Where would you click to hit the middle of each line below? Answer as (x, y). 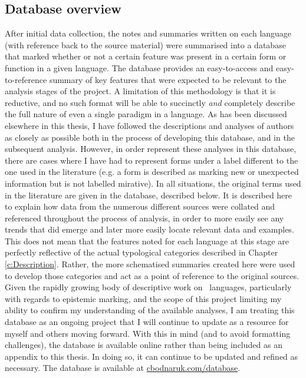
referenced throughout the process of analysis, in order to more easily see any (144, 218)
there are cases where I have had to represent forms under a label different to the (152, 160)
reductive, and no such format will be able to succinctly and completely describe (150, 102)
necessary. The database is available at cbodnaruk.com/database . (123, 368)
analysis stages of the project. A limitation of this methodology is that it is (140, 91)
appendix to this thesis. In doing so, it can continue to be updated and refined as (152, 356)
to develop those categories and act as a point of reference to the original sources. (152, 275)
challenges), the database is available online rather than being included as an (144, 345)
